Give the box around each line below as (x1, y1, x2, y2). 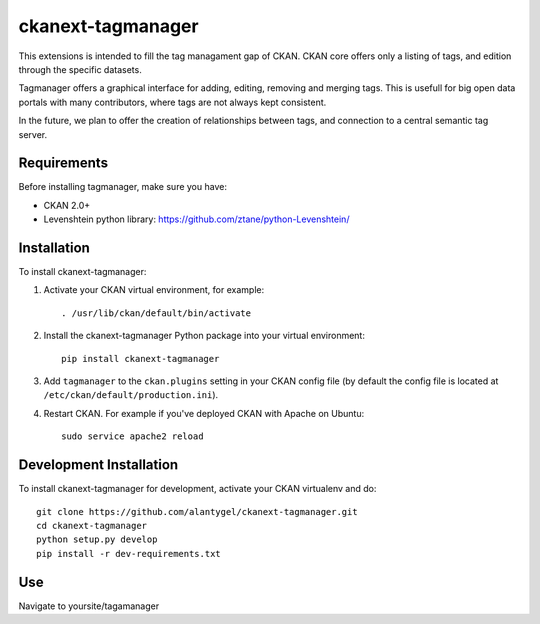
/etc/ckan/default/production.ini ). (43, 389, 219, 401)
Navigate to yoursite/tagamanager (18, 600, 160, 612)
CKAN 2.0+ (43, 199, 91, 211)
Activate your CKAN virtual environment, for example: (43, 284, 265, 296)
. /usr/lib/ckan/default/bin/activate (61, 307, 252, 319)
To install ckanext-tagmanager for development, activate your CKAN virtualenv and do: (18, 483, 377, 495)
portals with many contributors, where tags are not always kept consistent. (18, 96, 327, 108)
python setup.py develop (36, 534, 158, 545)
